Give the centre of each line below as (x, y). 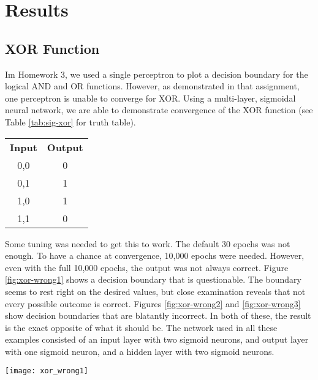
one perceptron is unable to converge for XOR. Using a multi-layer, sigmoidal (150, 98)
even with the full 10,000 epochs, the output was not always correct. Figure (147, 267)
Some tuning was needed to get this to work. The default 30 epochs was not (148, 243)
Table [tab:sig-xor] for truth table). (70, 121)
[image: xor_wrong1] (47, 371)
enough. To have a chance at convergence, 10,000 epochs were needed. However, (155, 255)
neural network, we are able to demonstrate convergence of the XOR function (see (159, 110)
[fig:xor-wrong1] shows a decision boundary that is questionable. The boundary (153, 279)
